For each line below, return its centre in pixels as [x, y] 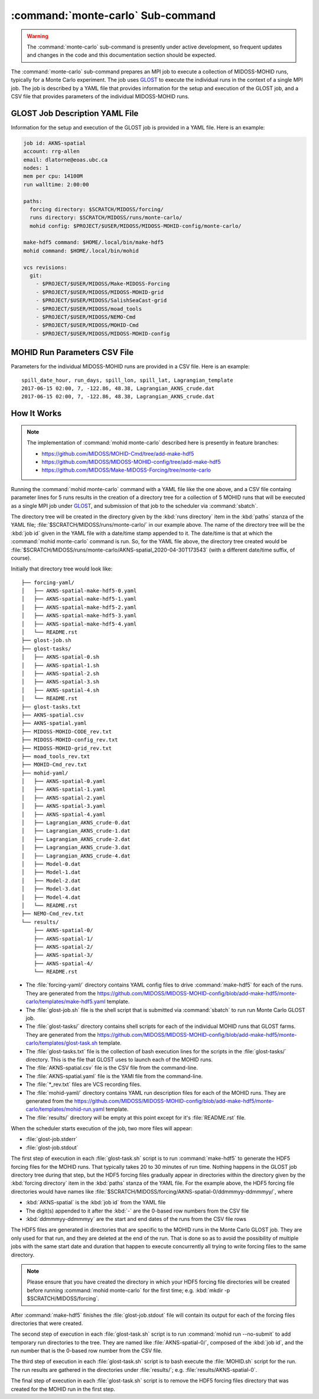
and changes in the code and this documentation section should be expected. [122, 55]
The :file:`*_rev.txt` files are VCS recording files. [84, 1084]
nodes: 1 [36, 168]
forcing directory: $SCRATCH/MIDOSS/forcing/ [97, 209]
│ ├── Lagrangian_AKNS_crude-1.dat [76, 831]
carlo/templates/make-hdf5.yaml [66, 1002]
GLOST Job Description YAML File [75, 113]
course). [21, 558]
